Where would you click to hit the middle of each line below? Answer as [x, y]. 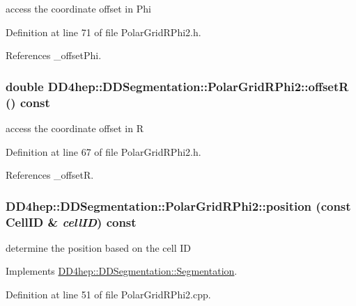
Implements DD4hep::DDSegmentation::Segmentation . [122, 271]
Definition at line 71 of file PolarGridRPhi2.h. [103, 32]
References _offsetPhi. [54, 55]
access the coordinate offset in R [75, 128]
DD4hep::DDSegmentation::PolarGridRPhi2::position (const [178, 206]
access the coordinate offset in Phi [78, 8]
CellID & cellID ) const [71, 222]
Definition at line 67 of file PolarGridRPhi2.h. [103, 151]
